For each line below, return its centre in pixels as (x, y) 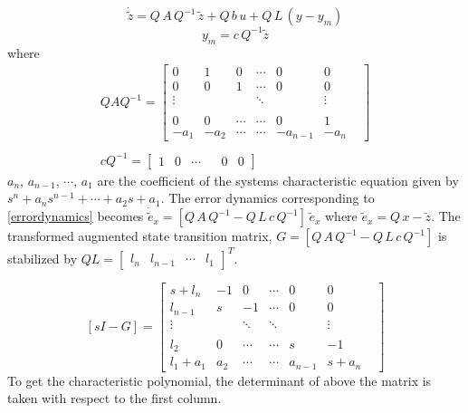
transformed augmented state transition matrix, (140, 236)
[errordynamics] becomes (76, 216)
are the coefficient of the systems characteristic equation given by (278, 180)
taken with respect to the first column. (115, 398)
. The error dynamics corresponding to (267, 198)
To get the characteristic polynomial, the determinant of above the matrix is (220, 380)
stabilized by (43, 258)
